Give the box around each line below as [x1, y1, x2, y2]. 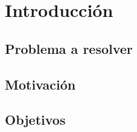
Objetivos [5, 110, 66, 129]
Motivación [5, 74, 76, 93]
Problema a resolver [5, 39, 133, 58]
